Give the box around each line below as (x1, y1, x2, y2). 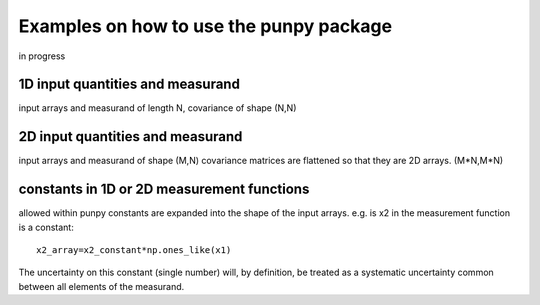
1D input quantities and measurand (18, 76, 240, 93)
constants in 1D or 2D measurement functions (18, 181, 310, 198)
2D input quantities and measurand (18, 128, 243, 145)
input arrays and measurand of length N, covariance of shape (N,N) (18, 102, 297, 114)
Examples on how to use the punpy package (18, 15, 393, 37)
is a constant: (18, 221, 74, 233)
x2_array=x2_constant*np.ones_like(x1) (36, 245, 232, 256)
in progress (18, 50, 66, 62)
